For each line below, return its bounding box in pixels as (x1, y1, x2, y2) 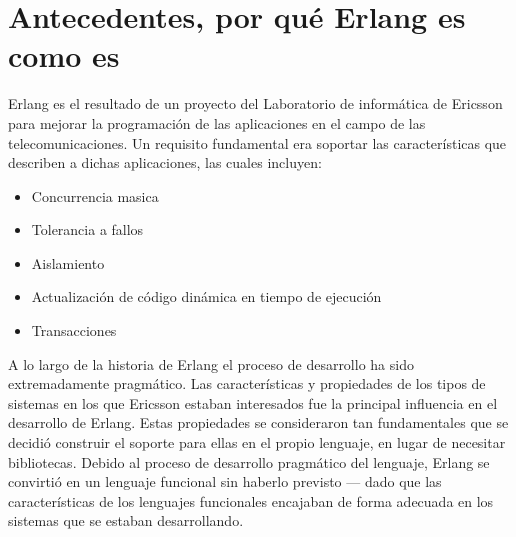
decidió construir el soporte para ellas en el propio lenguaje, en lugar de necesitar (8, 432, 506, 453)
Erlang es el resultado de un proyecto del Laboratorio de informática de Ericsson (8, 93, 503, 114)
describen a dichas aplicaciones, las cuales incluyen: (8, 152, 322, 173)
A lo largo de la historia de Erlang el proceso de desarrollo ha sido (8, 353, 414, 374)
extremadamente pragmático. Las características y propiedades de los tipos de (8, 373, 486, 394)
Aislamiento (31, 252, 105, 273)
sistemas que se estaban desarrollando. (8, 510, 244, 531)
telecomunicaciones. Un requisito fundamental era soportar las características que (8, 132, 507, 153)
